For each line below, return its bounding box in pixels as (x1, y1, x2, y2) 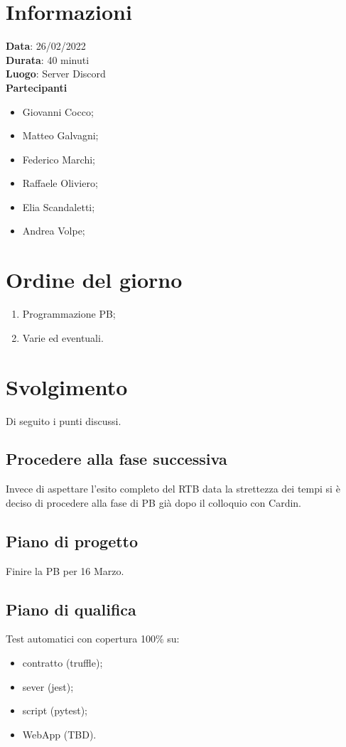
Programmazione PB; (22, 306, 116, 321)
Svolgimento (6, 372, 128, 401)
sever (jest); (22, 679, 74, 694)
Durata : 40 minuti (6, 52, 90, 67)
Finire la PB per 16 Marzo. (6, 563, 124, 578)
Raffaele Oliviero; (22, 176, 98, 190)
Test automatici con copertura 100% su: (6, 631, 180, 646)
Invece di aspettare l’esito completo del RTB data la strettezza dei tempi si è (6, 481, 340, 496)
